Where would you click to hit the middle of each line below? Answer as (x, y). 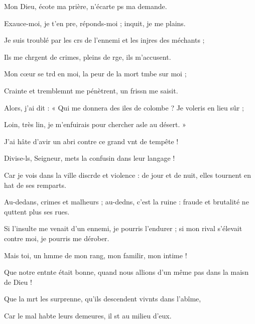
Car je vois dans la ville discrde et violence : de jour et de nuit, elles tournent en (127, 175)
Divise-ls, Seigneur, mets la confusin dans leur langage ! (90, 158)
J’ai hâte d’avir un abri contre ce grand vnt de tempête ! (91, 141)
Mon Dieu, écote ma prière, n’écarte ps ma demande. (86, 6)
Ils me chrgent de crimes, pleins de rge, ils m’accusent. (88, 57)
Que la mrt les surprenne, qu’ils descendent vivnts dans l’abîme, (103, 299)
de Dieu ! (18, 282)
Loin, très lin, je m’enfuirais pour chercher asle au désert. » (95, 124)
